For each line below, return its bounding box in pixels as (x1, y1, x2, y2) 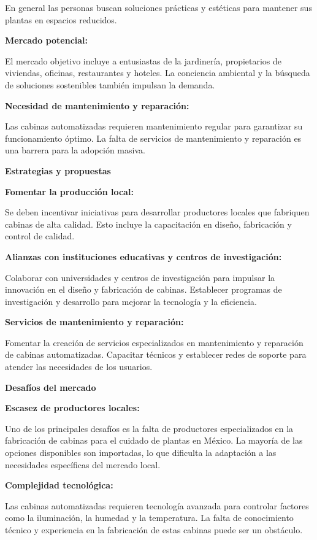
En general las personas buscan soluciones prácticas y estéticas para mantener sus (5, 1, 312, 13)
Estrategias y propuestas (5, 164, 111, 177)
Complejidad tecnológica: (5, 479, 113, 492)
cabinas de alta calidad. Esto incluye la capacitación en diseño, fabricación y (5, 217, 292, 230)
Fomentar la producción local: (5, 185, 134, 198)
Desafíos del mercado (5, 380, 96, 393)
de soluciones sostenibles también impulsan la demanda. (5, 78, 215, 91)
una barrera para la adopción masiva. (5, 144, 145, 156)
